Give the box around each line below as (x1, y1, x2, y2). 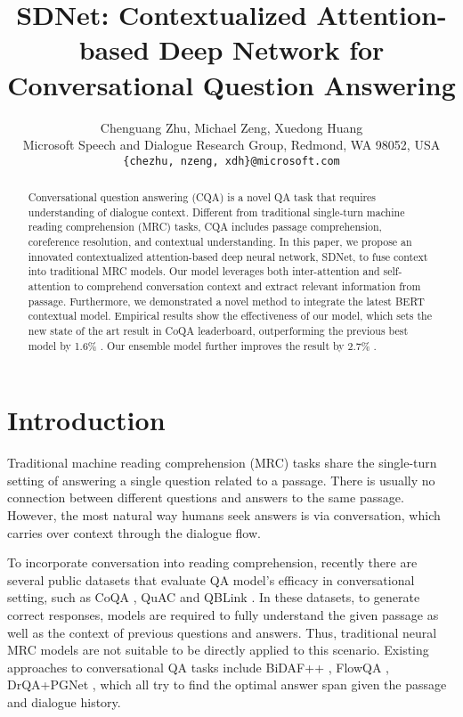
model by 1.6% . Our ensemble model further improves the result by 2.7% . (28, 338, 377, 353)
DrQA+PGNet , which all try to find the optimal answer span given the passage (7, 675, 447, 694)
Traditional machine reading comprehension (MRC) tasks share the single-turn (7, 453, 437, 472)
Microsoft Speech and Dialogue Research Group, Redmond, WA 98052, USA (22, 135, 441, 154)
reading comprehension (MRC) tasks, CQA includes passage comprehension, (28, 219, 382, 234)
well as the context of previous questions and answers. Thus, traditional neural (7, 623, 437, 641)
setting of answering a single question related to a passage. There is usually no (7, 470, 435, 489)
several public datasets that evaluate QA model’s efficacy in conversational (7, 570, 415, 589)
